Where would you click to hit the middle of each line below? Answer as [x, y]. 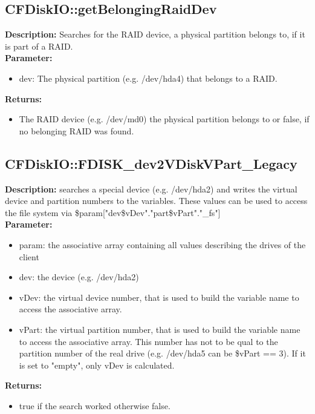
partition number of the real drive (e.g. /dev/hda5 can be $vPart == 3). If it [162, 353]
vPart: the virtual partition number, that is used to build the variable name [160, 329]
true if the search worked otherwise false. [95, 405]
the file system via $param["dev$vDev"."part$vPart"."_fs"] [113, 212]
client [29, 256]
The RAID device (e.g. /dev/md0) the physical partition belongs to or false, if [164, 119]
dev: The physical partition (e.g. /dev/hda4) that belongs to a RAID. [148, 78]
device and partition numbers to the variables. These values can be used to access [156, 201]
